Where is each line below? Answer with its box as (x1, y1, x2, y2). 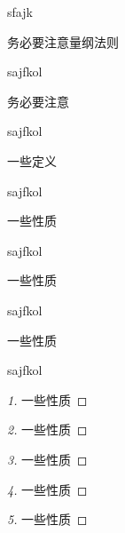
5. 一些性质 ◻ (7, 510, 88, 529)
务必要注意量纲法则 (7, 32, 119, 51)
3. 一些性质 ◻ (7, 449, 88, 468)
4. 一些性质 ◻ (7, 480, 88, 498)
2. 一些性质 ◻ (7, 420, 88, 439)
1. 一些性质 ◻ (7, 390, 88, 409)
